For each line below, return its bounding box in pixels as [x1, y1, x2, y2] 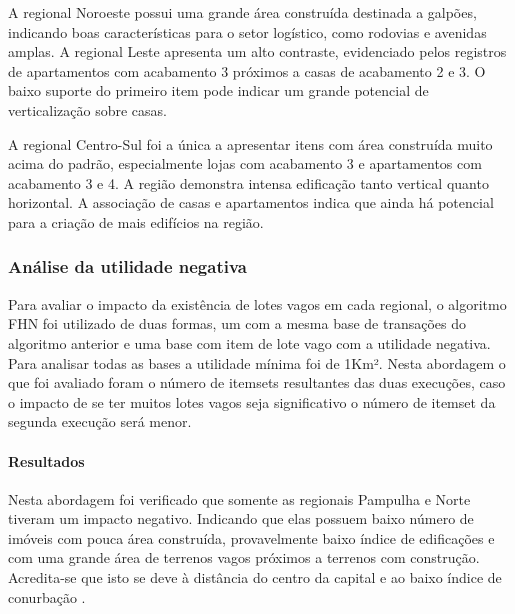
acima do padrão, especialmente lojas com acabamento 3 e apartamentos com [8, 153, 482, 174]
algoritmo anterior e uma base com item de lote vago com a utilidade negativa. [8, 332, 491, 353]
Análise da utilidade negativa [8, 254, 247, 279]
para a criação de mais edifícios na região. [8, 211, 264, 232]
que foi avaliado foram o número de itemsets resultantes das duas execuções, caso [8, 372, 506, 393]
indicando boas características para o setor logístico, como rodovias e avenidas [8, 21, 487, 42]
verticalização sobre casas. [8, 99, 167, 120]
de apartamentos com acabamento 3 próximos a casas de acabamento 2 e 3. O [8, 60, 486, 81]
